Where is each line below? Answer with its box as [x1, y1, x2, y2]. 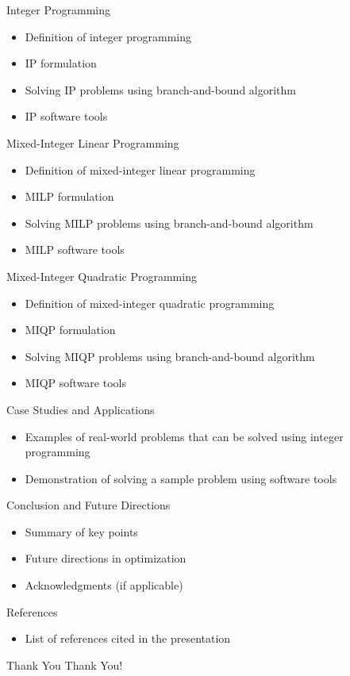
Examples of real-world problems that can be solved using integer [25, 428, 344, 444]
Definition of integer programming [25, 28, 191, 44]
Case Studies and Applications [6, 401, 155, 417]
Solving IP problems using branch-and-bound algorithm [25, 81, 297, 98]
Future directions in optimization [25, 550, 187, 567]
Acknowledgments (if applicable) [25, 577, 183, 593]
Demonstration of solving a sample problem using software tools [25, 470, 337, 486]
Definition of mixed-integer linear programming [25, 161, 256, 178]
